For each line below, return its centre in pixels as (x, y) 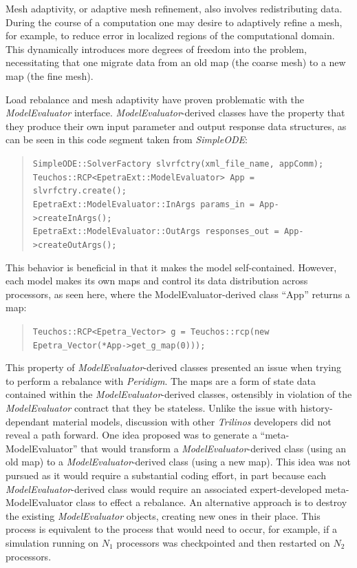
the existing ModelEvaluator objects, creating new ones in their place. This (163, 515)
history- (316, 408)
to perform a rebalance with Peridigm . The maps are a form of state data (161, 380)
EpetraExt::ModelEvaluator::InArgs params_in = (143, 204)
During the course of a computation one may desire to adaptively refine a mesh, (174, 22)
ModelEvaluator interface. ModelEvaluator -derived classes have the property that (175, 113)
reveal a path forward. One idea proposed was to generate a (131, 435)
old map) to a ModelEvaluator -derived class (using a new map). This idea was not (178, 462)
